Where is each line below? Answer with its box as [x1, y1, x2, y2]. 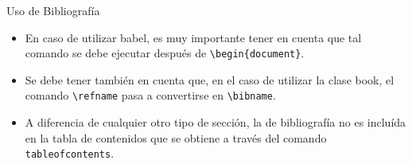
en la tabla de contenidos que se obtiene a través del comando [25, 129, 327, 146]
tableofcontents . [25, 145, 115, 162]
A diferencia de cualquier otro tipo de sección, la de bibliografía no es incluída [25, 114, 406, 131]
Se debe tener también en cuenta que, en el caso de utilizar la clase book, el [25, 71, 395, 88]
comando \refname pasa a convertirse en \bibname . [25, 87, 276, 103]
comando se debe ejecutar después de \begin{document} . [25, 45, 305, 61]
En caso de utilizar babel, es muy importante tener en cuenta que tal [25, 29, 362, 45]
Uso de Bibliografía [6, 2, 100, 18]
